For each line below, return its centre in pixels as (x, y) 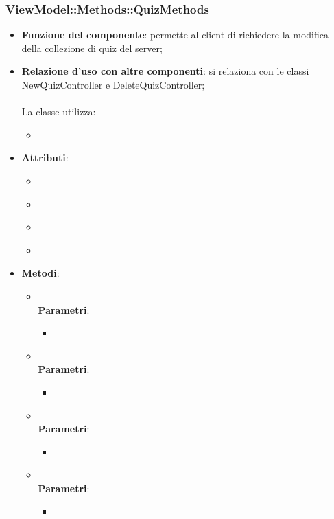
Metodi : (40, 273)
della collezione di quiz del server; (92, 48)
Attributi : (45, 158)
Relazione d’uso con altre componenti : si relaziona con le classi (165, 71)
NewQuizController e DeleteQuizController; (113, 84)
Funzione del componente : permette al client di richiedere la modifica (175, 35)
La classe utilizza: (59, 112)
